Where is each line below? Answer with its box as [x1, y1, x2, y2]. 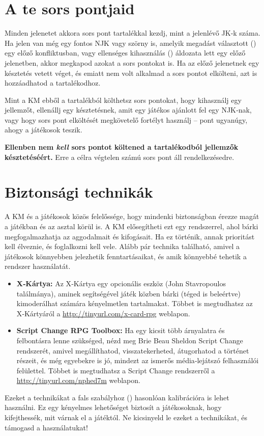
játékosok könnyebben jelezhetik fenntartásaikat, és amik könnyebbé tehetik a [5, 251, 247, 261]
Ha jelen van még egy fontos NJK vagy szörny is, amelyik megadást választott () [5, 37, 256, 48]
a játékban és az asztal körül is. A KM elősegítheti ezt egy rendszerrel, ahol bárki [5, 221, 258, 231]
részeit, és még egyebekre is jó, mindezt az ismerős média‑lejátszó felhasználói [16, 355, 259, 366]
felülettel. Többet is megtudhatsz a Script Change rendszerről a [16, 365, 215, 375]
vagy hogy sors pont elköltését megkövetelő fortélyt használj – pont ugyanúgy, [5, 114, 248, 125]
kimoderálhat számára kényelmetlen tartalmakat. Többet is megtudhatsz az [16, 298, 253, 309]
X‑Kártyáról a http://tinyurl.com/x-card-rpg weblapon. [16, 308, 190, 318]
